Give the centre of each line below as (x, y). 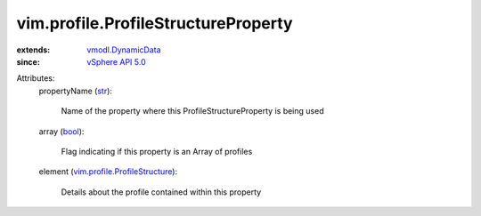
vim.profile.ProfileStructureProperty (155, 23)
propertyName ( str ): (76, 91)
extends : (33, 50)
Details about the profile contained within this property (161, 192)
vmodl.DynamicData (124, 50)
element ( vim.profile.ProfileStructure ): (108, 172)
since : (28, 61)
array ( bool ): (61, 131)
